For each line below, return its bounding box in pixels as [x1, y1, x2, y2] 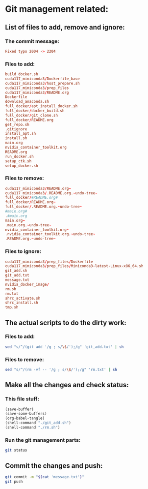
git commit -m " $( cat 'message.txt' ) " [5, 474, 84, 479]
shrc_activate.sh [5, 296, 41, 301]
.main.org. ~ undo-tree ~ [5, 222, 51, 227]
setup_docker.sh [5, 163, 38, 168]
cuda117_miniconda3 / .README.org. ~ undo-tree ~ [5, 190, 98, 195]
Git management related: [5, 3, 109, 15]
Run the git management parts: [5, 436, 81, 443]
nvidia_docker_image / [5, 282, 49, 287]
